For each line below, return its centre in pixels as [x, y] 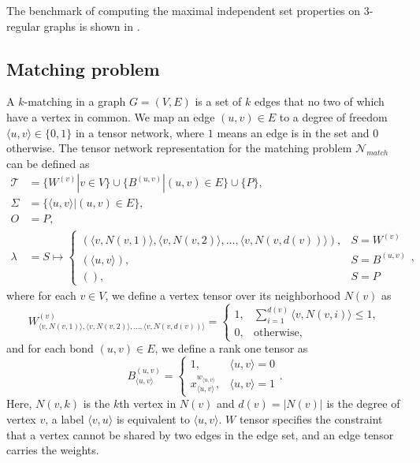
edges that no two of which [319, 101]
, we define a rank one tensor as [231, 348]
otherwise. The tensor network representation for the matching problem [179, 148]
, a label [65, 418]
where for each [41, 295]
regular [23, 26]
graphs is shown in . [92, 26]
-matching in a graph [75, 101]
